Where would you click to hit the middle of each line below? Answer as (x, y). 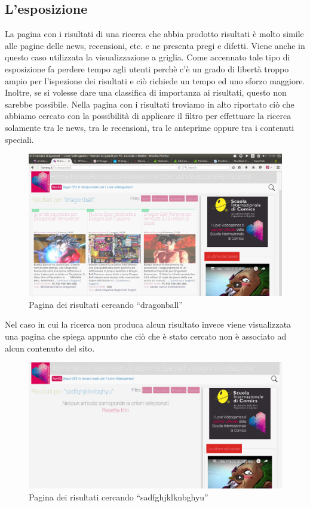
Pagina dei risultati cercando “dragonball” (106, 304)
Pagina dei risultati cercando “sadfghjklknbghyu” (119, 497)
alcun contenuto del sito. (50, 348)
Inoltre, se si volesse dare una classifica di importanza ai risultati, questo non (146, 92)
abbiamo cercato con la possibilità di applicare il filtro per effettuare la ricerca (148, 116)
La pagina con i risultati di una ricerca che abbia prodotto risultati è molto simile (154, 34)
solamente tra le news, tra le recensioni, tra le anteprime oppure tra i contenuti (150, 127)
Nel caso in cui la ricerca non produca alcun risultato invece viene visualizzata (148, 324)
